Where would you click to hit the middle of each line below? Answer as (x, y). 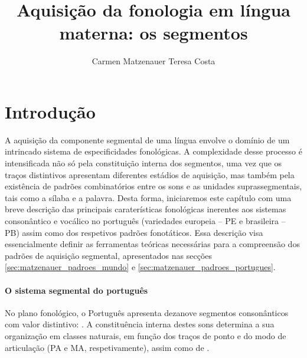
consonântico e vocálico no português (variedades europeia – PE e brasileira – (145, 221)
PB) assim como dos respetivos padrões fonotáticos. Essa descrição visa (134, 232)
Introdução (50, 111)
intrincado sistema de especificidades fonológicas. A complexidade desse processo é (153, 151)
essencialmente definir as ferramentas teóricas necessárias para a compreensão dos (152, 244)
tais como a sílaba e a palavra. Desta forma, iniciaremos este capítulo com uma (148, 197)
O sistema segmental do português (76, 290)
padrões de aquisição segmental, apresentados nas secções (109, 255)
